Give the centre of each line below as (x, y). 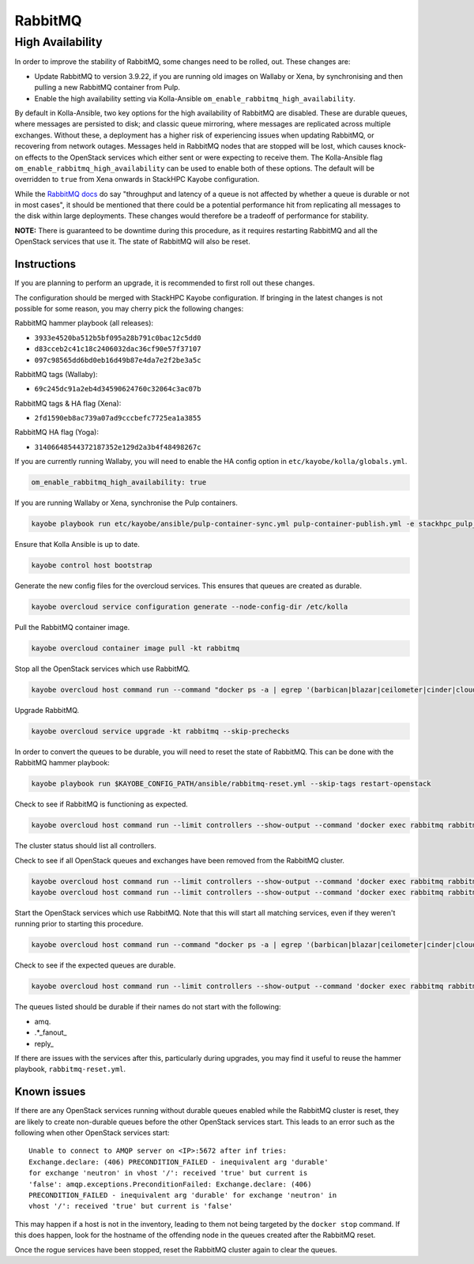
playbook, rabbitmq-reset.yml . (70, 1069)
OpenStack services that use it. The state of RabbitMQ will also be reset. (132, 242)
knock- (395, 146)
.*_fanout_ (51, 1032)
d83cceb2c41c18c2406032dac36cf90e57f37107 (118, 349)
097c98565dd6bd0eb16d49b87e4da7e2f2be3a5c (118, 360)
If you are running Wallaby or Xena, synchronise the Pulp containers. (126, 503)
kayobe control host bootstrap (92, 566)
